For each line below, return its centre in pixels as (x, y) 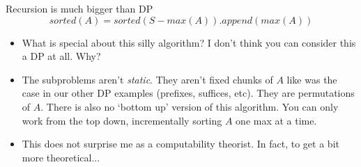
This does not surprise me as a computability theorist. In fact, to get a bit (180, 144)
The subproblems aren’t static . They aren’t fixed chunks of (147, 79)
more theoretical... (61, 157)
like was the (312, 79)
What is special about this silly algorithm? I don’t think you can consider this (189, 42)
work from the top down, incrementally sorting (122, 120)
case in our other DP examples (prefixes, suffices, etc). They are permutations (188, 93)
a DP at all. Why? (61, 56)
